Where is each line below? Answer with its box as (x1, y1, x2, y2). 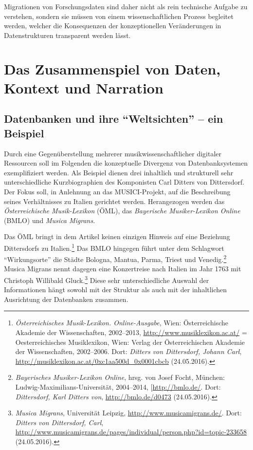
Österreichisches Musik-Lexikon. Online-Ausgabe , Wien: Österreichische (15, 318, 229, 328)
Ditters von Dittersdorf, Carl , (15, 417, 104, 427)
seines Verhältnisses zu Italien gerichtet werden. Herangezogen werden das (4, 196, 225, 206)
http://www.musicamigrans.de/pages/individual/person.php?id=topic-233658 (15, 427, 247, 437)
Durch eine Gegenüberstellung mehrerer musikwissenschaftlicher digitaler (4, 148, 222, 158)
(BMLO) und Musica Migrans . (4, 215, 95, 225)
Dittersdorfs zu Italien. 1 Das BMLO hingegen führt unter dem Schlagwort (4, 241, 224, 253)
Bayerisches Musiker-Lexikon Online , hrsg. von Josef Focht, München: (15, 372, 225, 382)
